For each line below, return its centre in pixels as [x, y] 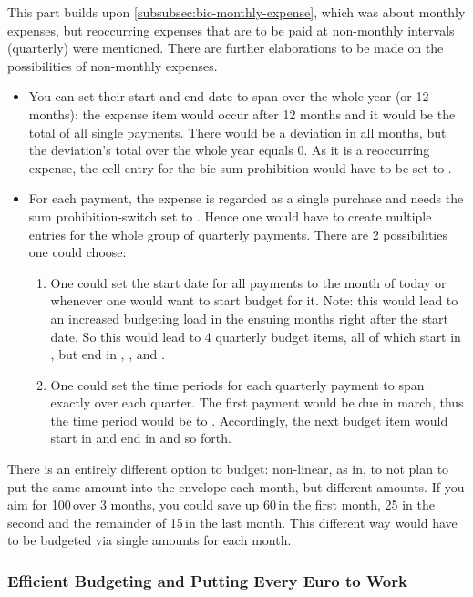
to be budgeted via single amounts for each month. [149, 540]
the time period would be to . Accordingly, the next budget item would [249, 420]
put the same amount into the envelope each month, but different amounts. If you [236, 486]
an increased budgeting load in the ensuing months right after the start [250, 318]
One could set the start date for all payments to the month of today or [248, 282]
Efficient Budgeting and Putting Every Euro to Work [207, 580]
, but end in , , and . [108, 354]
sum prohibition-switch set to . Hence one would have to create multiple [230, 216]
